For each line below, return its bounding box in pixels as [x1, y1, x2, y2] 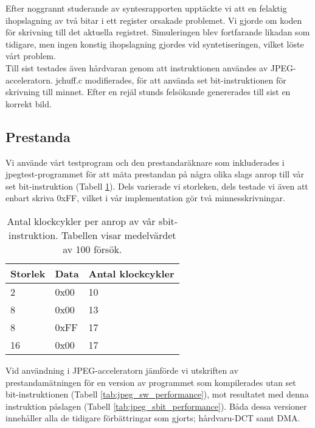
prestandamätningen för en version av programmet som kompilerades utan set [5, 376, 296, 388]
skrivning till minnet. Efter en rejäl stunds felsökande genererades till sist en [5, 85, 291, 98]
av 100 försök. [63, 241, 122, 256]
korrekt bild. [5, 97, 52, 110]
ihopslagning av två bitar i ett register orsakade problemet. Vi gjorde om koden [5, 13, 302, 26]
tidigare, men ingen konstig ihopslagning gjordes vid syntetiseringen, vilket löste [5, 37, 304, 50]
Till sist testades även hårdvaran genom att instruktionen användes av [5, 61, 268, 74]
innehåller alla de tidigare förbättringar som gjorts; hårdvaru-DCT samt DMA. [5, 412, 300, 424]
